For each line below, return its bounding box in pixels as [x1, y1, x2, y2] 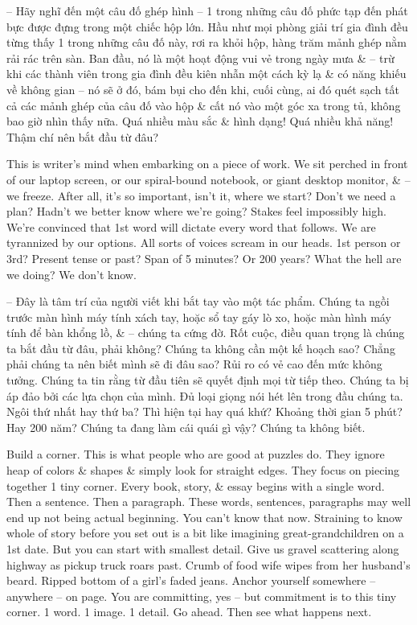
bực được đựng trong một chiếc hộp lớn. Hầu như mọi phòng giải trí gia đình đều [6, 18, 408, 35]
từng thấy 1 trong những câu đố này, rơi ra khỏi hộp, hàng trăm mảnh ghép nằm [6, 34, 407, 51]
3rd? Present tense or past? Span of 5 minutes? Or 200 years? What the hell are [6, 249, 402, 266]
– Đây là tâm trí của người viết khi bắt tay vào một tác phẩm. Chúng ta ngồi [6, 293, 390, 310]
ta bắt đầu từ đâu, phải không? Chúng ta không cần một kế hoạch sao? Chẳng [6, 339, 395, 356]
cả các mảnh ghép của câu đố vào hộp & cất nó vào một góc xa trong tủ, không [6, 97, 401, 113]
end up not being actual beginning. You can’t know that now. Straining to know [6, 508, 403, 525]
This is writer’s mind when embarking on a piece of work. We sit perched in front [6, 155, 408, 172]
